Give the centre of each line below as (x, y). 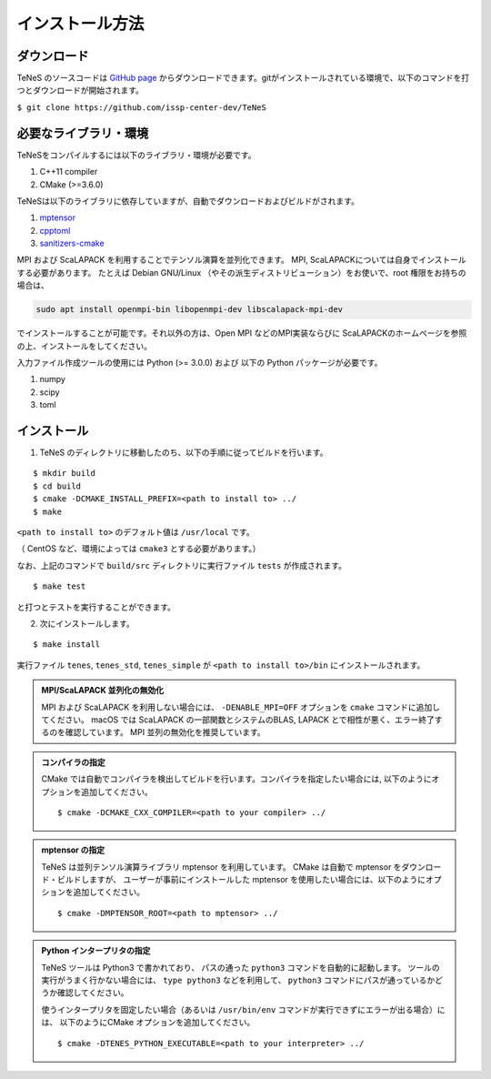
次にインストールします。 (87, 624)
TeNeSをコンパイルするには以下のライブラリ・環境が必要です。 (136, 155)
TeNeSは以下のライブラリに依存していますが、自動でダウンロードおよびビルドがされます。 (188, 201)
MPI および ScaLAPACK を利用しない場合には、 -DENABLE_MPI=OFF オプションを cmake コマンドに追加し (241, 707)
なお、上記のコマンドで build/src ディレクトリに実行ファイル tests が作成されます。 (182, 565)
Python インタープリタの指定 (96, 951)
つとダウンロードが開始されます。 (80, 90)
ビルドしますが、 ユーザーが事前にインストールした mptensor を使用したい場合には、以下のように (241, 880)
